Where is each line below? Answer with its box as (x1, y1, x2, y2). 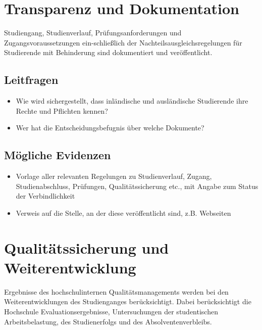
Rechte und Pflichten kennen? (16, 105, 108, 116)
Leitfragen (4, 72, 59, 87)
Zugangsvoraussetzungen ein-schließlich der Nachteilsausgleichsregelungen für (4, 37, 242, 48)
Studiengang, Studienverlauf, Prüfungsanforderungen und (4, 27, 182, 38)
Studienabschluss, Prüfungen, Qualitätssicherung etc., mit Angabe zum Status (16, 180, 258, 191)
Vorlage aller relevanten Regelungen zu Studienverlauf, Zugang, (16, 171, 212, 181)
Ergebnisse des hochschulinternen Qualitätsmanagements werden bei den (4, 286, 229, 297)
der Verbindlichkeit (16, 191, 75, 201)
